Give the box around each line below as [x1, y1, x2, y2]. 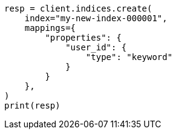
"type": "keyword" [85, 52, 173, 62]
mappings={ [24, 23, 76, 33]
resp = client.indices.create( [4, 4, 152, 13]
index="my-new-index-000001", [24, 13, 168, 23]
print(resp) [4, 101, 60, 110]
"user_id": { [65, 42, 127, 52]
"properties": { [45, 33, 122, 42]
